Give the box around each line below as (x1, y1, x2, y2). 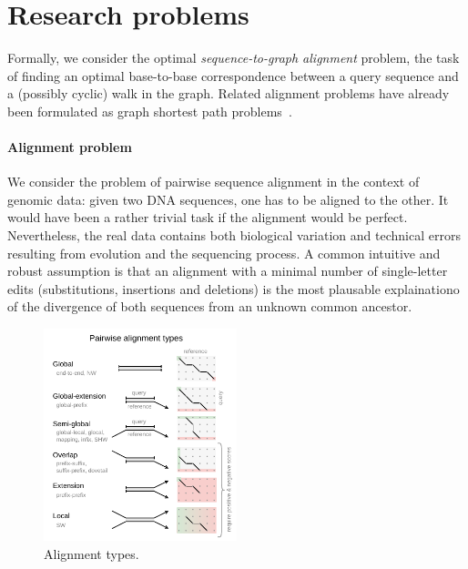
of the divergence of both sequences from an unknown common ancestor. (7, 297, 412, 316)
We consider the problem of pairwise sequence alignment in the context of (7, 172, 420, 191)
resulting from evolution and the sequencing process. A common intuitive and (7, 243, 441, 262)
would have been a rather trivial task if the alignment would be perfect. (7, 208, 408, 227)
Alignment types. (44, 544, 139, 563)
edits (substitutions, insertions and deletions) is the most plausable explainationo (7, 279, 460, 298)
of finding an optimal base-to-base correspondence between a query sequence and (7, 66, 459, 85)
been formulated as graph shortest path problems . (7, 101, 292, 120)
